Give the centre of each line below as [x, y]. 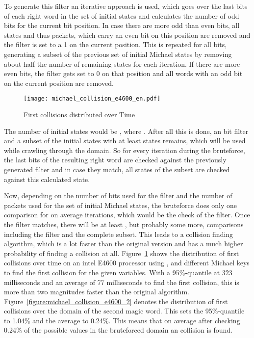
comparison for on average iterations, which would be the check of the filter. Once [127, 215]
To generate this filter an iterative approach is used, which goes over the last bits [126, 6]
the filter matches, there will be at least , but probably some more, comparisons [124, 224]
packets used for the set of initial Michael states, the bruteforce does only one [120, 205]
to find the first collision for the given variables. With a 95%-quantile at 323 [118, 272]
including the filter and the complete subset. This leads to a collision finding [119, 234]
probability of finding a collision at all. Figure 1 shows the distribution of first [122, 253]
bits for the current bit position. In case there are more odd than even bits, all [122, 25]
